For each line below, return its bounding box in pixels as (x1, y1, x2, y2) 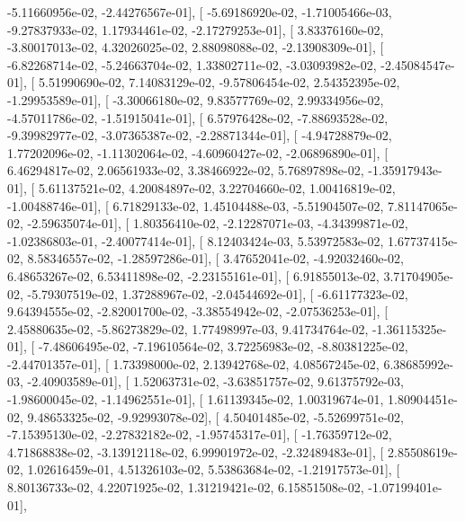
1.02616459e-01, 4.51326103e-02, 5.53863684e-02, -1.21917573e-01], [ (27, 460, 400, 479)
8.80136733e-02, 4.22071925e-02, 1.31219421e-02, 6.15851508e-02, (7, 478, 364, 497)
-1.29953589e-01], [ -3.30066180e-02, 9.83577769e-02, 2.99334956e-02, (7, 90, 384, 109)
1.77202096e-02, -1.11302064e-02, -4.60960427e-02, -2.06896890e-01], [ (7, 143, 389, 162)
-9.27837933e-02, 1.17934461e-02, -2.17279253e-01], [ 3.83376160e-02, (7, 20, 384, 39)
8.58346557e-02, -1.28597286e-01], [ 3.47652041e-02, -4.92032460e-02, (27, 249, 404, 268)
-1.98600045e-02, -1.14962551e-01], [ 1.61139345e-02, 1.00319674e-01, (7, 390, 384, 409)
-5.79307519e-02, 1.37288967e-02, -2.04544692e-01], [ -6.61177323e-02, (27, 284, 408, 303)
